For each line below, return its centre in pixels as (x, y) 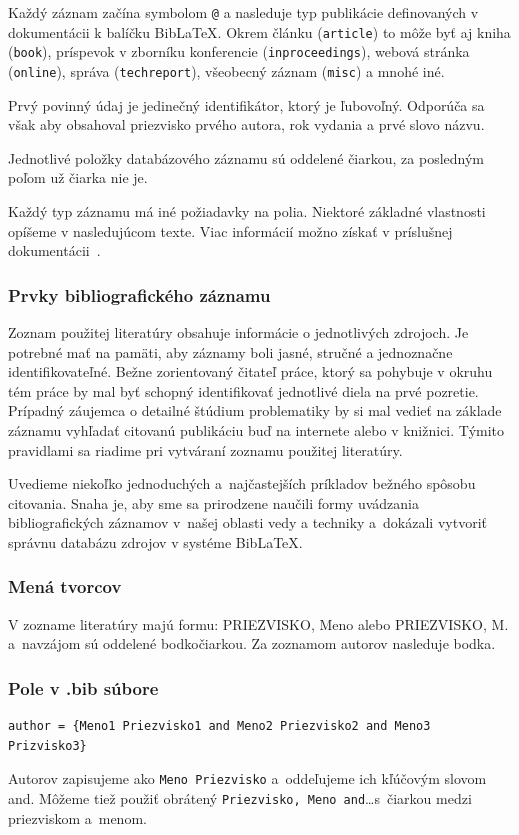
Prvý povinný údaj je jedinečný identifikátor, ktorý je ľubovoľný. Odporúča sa (246, 104)
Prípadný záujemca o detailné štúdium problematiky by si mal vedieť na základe (255, 410)
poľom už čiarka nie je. (78, 177)
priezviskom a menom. (77, 817)
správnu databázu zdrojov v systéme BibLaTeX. (155, 541)
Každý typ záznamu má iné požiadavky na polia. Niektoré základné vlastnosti (247, 211)
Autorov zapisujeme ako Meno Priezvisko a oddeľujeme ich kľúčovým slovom (247, 778)
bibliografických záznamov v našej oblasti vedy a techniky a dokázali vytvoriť (247, 522)
